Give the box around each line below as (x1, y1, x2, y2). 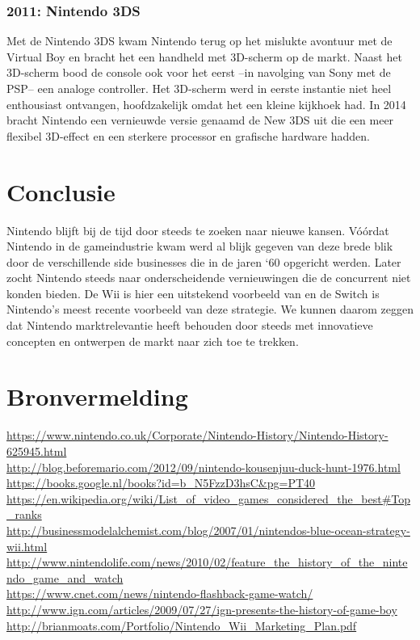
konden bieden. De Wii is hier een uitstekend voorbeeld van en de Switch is (6, 284, 380, 301)
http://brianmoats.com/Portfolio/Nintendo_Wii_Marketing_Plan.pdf (6, 617, 357, 634)
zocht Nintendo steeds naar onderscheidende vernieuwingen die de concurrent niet (6, 269, 411, 286)
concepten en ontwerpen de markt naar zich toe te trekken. (6, 332, 299, 349)
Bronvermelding (6, 380, 188, 413)
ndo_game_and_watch (6, 569, 124, 586)
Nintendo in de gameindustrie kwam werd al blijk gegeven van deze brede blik (6, 238, 393, 255)
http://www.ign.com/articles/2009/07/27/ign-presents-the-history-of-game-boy (6, 600, 397, 617)
